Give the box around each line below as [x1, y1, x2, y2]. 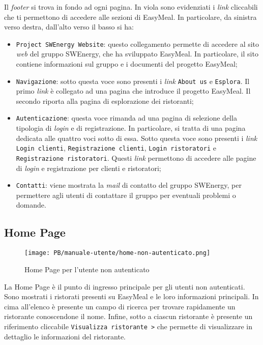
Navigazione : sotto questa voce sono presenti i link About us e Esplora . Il [16, 75, 250, 86]
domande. [16, 199, 46, 210]
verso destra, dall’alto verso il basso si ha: [4, 21, 134, 32]
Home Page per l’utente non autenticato [24, 264, 150, 274]
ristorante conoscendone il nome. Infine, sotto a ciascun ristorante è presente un [4, 311, 253, 322]
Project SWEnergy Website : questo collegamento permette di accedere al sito [16, 38, 259, 49]
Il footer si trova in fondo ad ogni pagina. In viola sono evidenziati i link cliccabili [4, 2, 258, 12]
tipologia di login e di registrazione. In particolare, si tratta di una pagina [16, 123, 246, 133]
